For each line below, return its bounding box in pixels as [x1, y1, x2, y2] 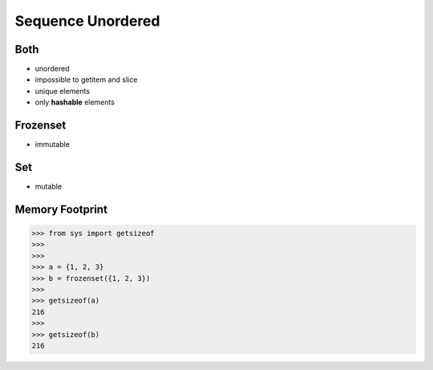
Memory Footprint [14, 202, 108, 216]
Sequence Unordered [14, 12, 160, 30]
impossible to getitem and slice [34, 75, 138, 84]
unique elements [34, 86, 91, 96]
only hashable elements [34, 97, 115, 108]
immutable [34, 140, 70, 149]
